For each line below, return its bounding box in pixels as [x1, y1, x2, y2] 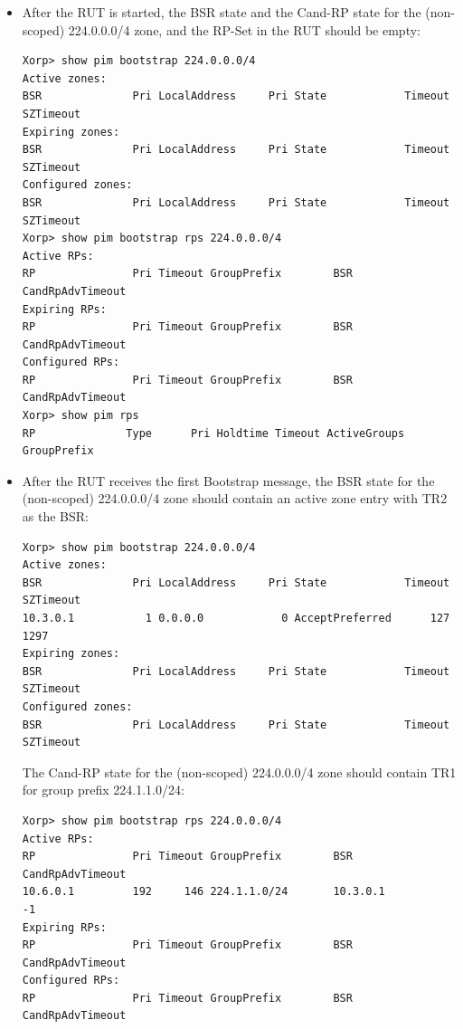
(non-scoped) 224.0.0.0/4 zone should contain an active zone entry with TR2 [22, 489, 448, 508]
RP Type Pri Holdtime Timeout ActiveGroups [22, 426, 405, 440]
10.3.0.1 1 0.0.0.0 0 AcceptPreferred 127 [22, 612, 450, 624]
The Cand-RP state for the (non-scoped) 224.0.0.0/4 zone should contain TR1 [22, 762, 457, 781]
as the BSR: [22, 507, 89, 526]
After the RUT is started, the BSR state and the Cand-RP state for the [22, 3, 421, 21]
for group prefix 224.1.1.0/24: [22, 780, 184, 799]
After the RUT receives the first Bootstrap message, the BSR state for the [22, 471, 435, 490]
